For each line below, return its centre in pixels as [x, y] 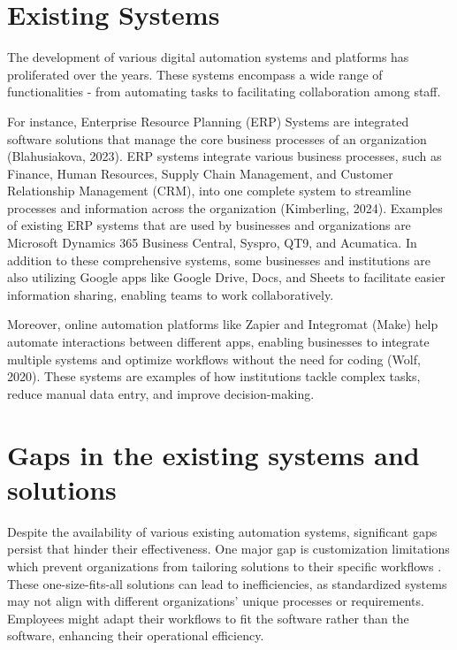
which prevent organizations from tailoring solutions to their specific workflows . [225, 566]
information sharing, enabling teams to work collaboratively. [171, 294]
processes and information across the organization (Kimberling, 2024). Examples [225, 207]
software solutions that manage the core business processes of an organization [217, 138]
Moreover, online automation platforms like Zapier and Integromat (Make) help [223, 324]
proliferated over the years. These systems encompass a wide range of [195, 74]
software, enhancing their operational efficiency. [136, 635]
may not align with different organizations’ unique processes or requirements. [216, 601]
